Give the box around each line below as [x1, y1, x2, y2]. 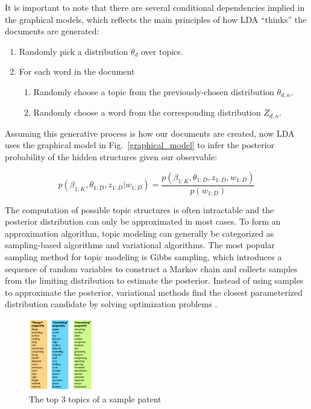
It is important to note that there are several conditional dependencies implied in [5, 1, 305, 13]
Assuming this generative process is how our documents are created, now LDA [5, 126, 295, 139]
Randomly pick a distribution [19, 45, 128, 57]
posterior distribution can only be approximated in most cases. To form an [5, 215, 281, 228]
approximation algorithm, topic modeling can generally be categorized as [5, 226, 274, 239]
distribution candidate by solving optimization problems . [5, 298, 218, 310]
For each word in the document [19, 65, 135, 78]
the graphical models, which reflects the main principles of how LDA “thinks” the [5, 13, 307, 25]
